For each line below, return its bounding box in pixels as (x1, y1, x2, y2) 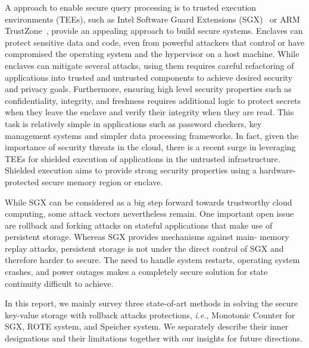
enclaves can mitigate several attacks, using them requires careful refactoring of (5, 59, 294, 71)
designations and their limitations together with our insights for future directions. (5, 332, 302, 344)
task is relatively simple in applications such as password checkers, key (5, 117, 262, 129)
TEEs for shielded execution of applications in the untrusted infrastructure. (5, 152, 280, 164)
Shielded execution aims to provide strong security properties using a (5, 164, 257, 176)
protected (5, 175, 39, 188)
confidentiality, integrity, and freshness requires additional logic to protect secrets (5, 94, 301, 106)
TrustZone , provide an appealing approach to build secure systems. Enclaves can (5, 24, 303, 37)
